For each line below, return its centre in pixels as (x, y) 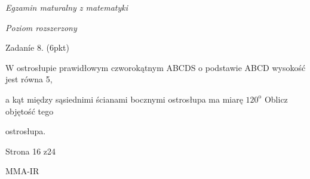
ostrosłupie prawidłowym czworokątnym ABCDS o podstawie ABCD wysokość (161, 67)
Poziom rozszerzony (41, 27)
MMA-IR (22, 171)
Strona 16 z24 (31, 151)
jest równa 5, (29, 79)
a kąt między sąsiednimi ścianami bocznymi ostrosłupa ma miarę (124, 99)
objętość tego (30, 111)
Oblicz (276, 99)
